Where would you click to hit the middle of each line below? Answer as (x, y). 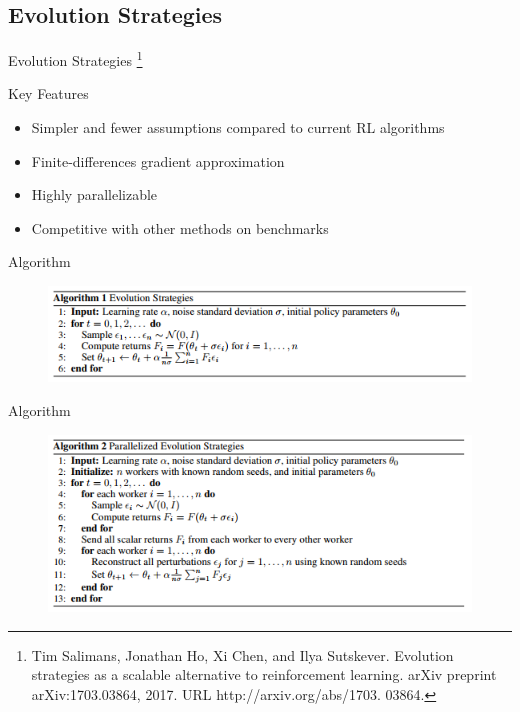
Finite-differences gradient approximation (158, 160)
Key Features (48, 93)
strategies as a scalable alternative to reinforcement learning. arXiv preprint (264, 674)
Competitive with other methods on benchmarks (180, 227)
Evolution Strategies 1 (75, 58)
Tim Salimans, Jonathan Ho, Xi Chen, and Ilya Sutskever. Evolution (242, 654)
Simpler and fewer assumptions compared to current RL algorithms (238, 127)
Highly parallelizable (94, 194)
